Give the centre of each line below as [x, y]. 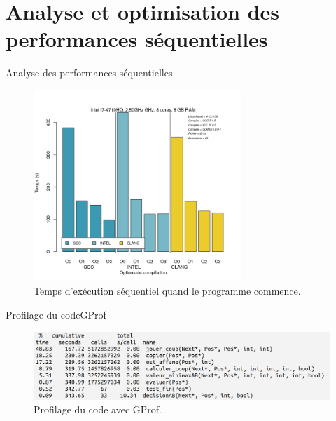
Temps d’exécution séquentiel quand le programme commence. [167, 291]
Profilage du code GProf [56, 314]
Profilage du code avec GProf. [98, 409]
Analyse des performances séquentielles [89, 73]
